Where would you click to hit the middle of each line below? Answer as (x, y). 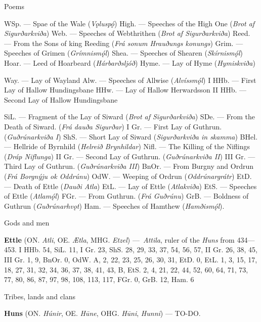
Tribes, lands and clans (40, 296)
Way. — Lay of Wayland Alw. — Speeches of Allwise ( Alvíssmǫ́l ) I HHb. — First (130, 80)
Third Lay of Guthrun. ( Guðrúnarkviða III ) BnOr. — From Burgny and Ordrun (129, 166)
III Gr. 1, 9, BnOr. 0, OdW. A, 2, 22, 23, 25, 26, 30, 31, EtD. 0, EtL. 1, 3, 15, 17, (131, 260)
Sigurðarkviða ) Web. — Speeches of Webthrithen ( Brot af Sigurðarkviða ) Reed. (127, 33)
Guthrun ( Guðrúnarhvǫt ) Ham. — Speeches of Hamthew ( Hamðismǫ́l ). (114, 205)
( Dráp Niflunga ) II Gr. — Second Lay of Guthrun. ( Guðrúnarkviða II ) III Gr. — (130, 156)
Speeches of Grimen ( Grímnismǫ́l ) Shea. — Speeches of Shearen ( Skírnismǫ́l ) (123, 53)
